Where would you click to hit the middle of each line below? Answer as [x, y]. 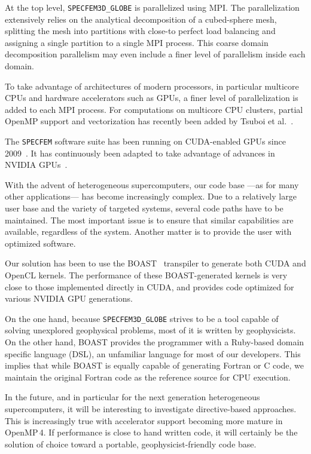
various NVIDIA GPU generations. [69, 298]
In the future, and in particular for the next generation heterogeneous [132, 397]
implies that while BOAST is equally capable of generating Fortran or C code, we [155, 365]
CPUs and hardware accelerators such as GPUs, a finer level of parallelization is [152, 98]
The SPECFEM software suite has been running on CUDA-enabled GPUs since [145, 141]
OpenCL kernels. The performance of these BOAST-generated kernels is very [146, 275]
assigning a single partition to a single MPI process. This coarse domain [137, 42]
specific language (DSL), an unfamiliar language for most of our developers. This [153, 353]
